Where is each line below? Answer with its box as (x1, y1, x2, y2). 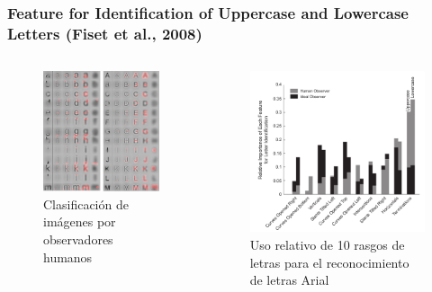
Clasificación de (43, 194, 129, 213)
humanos (43, 247, 93, 266)
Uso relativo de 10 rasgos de (249, 234, 405, 253)
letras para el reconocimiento (249, 252, 409, 271)
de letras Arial (249, 270, 329, 289)
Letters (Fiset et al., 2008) (7, 22, 202, 44)
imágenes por (43, 212, 116, 231)
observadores (43, 230, 113, 248)
